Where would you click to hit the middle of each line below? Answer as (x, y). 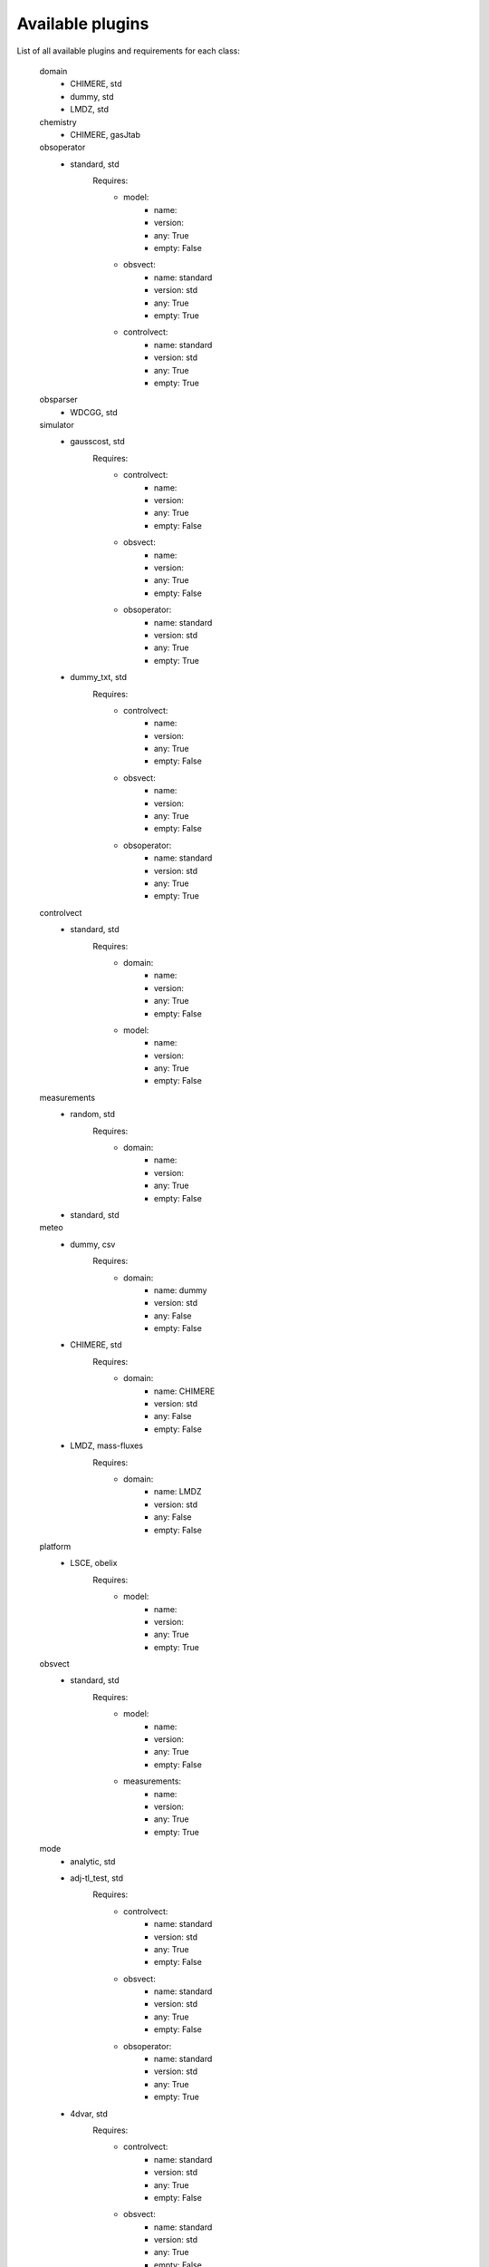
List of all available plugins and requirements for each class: (128, 51)
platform (55, 1546)
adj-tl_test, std (97, 1878)
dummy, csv (93, 1244)
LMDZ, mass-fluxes (107, 1445)
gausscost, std (98, 442)
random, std (93, 1114)
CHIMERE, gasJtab (105, 134)
